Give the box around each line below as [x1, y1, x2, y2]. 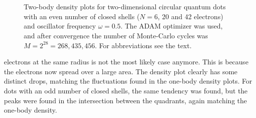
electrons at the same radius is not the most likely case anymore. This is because [4, 57, 249, 67]
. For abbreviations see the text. [94, 40, 192, 50]
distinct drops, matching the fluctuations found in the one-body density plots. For [4, 76, 253, 86]
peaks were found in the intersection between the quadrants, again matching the [4, 95, 247, 105]
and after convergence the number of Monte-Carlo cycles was [24, 30, 208, 40]
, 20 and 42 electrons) [158, 11, 223, 21]
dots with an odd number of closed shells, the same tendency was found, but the [4, 85, 248, 95]
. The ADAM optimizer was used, [120, 21, 223, 31]
